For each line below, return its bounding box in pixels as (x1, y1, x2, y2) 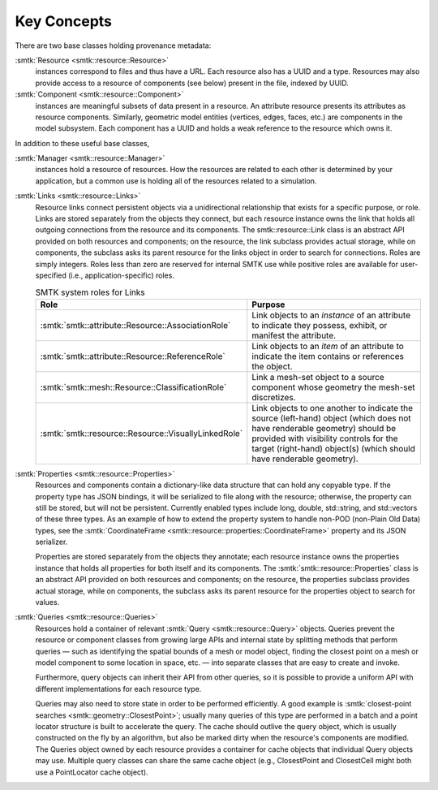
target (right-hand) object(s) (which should (251, 442, 415, 454)
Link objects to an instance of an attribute (251, 309, 411, 321)
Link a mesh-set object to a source (251, 371, 384, 382)
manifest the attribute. (251, 330, 337, 341)
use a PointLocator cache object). (35, 767, 149, 777)
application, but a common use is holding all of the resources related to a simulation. (35, 175, 317, 186)
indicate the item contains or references (251, 350, 405, 361)
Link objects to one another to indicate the (251, 402, 414, 413)
